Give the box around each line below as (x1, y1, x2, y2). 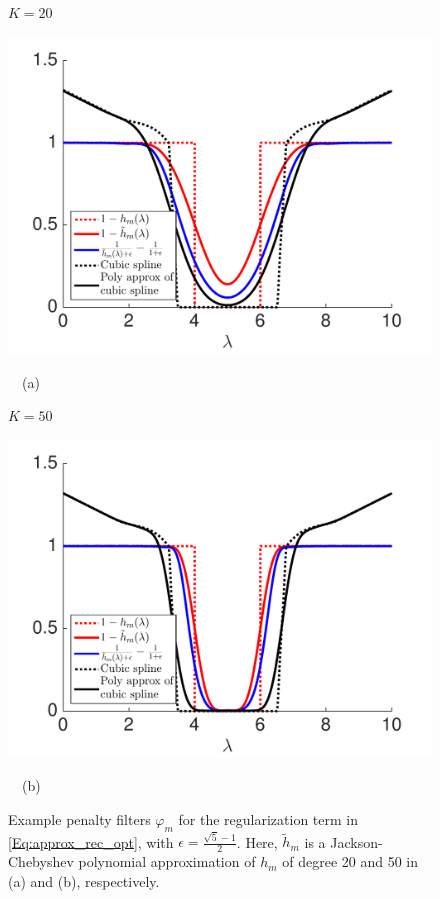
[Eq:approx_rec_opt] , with (8, 831, 174, 852)
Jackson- (330, 831, 383, 852)
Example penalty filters (8, 808, 151, 829)
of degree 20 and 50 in (282, 851, 419, 872)
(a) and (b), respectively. (8, 870, 160, 891)
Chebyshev (8, 851, 74, 872)
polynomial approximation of (78, 851, 256, 872)
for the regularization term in (178, 808, 358, 829)
